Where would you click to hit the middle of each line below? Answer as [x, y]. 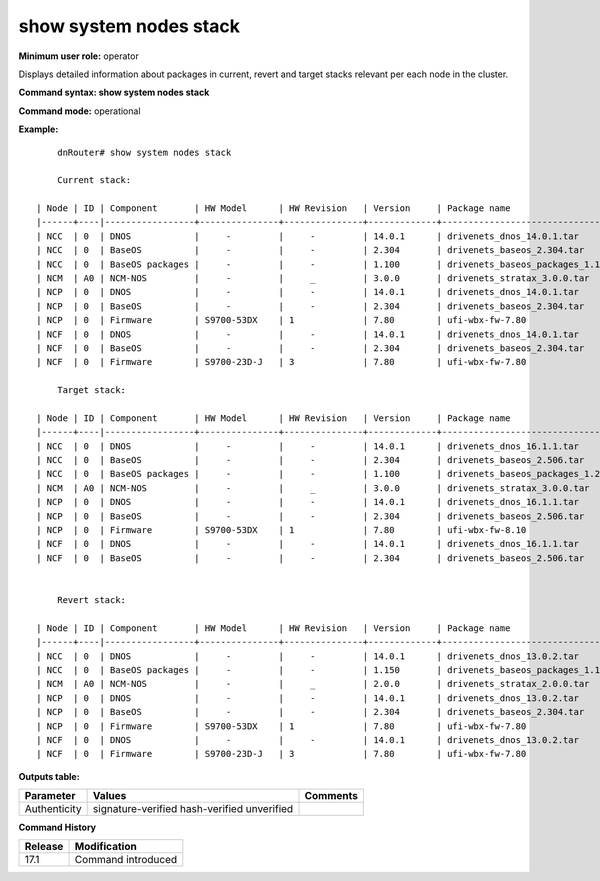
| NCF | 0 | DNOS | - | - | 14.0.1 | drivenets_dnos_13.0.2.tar [308, 739]
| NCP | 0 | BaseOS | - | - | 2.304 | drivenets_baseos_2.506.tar [310, 516]
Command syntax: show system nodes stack [114, 92]
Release [44, 847]
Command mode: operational [79, 111]
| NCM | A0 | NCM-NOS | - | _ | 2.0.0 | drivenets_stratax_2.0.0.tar [313, 684]
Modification [105, 847]
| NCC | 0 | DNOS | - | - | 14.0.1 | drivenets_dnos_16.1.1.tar [308, 446]
